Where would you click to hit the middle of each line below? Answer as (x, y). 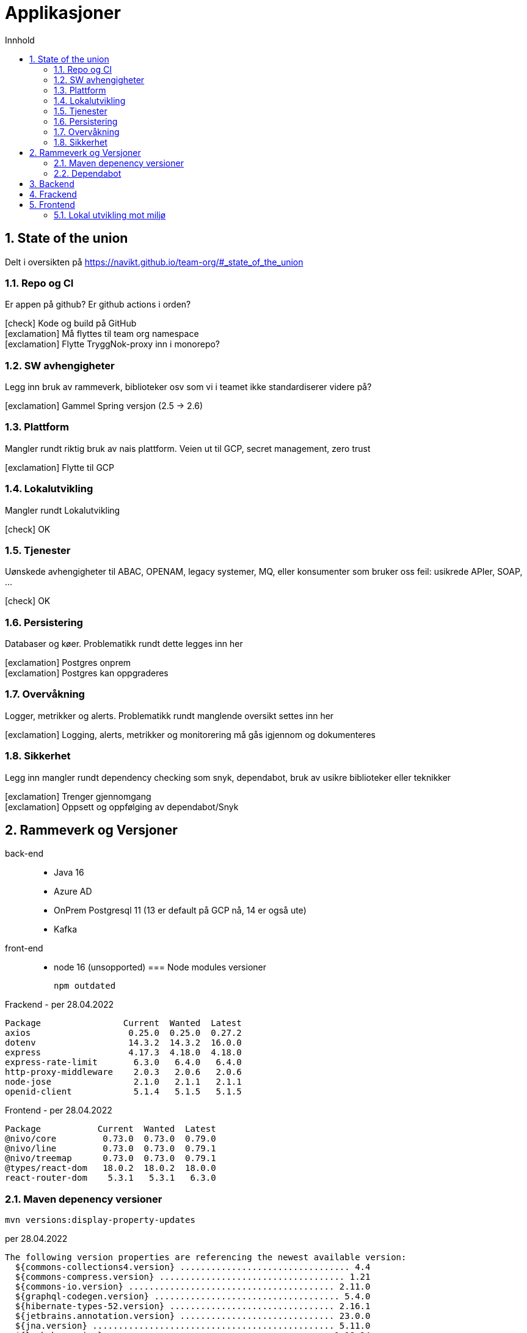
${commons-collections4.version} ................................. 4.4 (193, 1267)
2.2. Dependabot (88, 173)
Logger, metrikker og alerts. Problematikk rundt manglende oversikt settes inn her (169, 715)
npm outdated (85, 986)
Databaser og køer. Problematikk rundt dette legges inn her (124, 644)
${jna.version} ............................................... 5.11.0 (193, 1326)
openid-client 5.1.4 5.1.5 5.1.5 (123, 1092)
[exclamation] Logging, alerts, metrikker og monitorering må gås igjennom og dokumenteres (190, 734)
